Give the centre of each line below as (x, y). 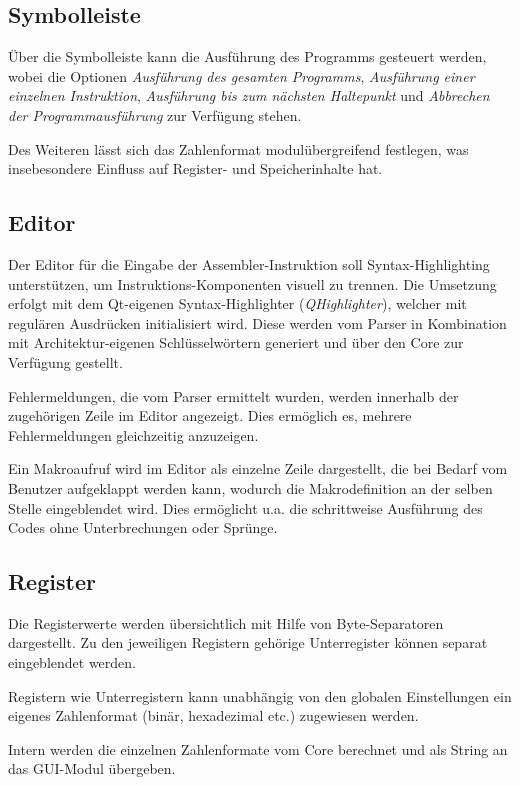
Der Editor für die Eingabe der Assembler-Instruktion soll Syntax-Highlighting (249, 263)
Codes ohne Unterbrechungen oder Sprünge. (143, 527)
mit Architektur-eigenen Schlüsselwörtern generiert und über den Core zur (236, 342)
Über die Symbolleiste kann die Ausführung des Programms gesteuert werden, (247, 56)
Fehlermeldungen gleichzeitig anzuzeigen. (133, 434)
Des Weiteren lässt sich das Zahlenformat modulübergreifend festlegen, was (238, 148)
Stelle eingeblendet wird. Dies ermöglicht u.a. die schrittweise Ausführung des (245, 507)
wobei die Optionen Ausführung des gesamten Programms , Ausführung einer (241, 75)
